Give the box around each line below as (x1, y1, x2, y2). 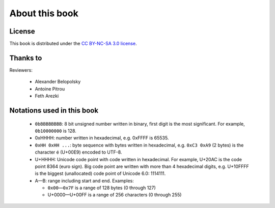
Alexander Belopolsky (35, 79, 81, 85)
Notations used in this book (9, 106, 99, 114)
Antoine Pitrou (35, 85, 65, 92)
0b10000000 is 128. (35, 128, 76, 134)
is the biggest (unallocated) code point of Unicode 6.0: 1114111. (35, 170, 166, 176)
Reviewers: (9, 67, 33, 73)
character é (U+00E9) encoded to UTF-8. (35, 149, 122, 155)
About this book (9, 8, 78, 19)
